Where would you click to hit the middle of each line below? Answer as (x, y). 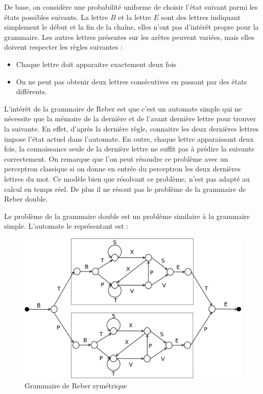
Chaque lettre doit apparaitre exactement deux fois (96, 64)
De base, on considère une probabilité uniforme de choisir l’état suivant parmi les (131, 7)
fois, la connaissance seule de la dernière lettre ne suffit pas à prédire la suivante (129, 149)
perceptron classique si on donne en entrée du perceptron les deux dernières (123, 169)
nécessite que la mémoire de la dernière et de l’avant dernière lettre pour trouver (130, 118)
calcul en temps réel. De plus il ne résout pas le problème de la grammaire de (125, 189)
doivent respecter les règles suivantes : (64, 47)
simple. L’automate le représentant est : (66, 226)
